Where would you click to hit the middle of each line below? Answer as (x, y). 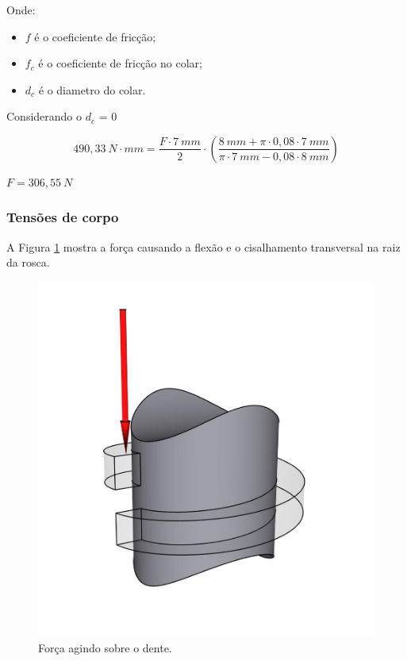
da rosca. (28, 262)
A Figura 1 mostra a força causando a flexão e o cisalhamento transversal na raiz (203, 246)
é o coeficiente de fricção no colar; (120, 63)
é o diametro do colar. (92, 89)
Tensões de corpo (63, 217)
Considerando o (44, 116)
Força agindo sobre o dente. (105, 647)
